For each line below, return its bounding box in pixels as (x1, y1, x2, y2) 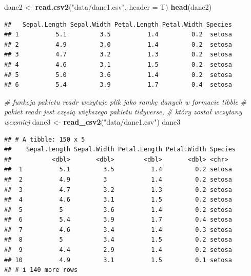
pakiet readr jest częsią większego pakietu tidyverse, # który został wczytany (4, 106, 242, 117)
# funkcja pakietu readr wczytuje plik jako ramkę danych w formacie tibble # (4, 96, 247, 107)
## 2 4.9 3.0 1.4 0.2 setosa (4, 41, 232, 48)
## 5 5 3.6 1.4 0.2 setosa (4, 206, 232, 213)
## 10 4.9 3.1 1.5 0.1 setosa (4, 256, 232, 264)
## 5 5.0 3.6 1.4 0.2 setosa (4, 71, 232, 78)
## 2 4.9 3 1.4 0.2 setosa (4, 175, 232, 183)
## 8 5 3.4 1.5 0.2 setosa (4, 236, 232, 244)
